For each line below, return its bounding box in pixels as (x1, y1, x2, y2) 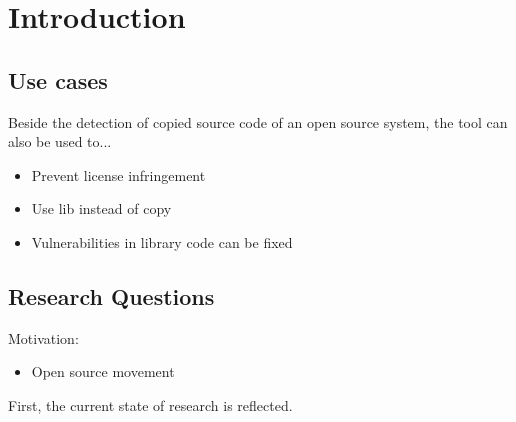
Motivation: (8, 327, 79, 348)
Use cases (8, 64, 108, 95)
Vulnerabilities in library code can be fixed (31, 231, 293, 252)
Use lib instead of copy (31, 198, 172, 219)
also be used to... (8, 131, 112, 152)
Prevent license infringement (31, 164, 206, 185)
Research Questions (8, 280, 215, 311)
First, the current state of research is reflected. (8, 394, 293, 415)
